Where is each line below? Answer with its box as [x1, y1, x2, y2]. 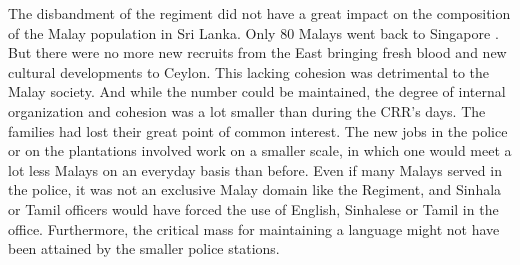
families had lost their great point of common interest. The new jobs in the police [8, 120, 508, 141]
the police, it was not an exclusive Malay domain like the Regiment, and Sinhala [8, 179, 502, 200]
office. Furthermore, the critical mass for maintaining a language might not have [8, 218, 500, 239]
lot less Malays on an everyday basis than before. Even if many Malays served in [8, 159, 502, 180]
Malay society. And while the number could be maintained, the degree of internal [8, 81, 506, 102]
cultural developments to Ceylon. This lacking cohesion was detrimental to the [8, 61, 490, 82]
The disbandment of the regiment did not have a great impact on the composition [8, 3, 511, 23]
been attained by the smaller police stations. [8, 238, 280, 259]
